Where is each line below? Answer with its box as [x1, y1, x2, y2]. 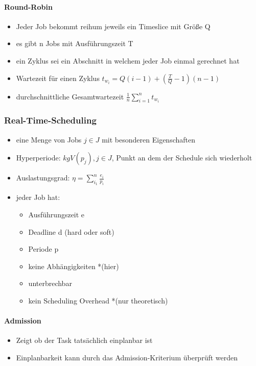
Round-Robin [4, 1, 53, 12]
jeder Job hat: [16, 192, 60, 202]
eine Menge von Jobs [16, 134, 82, 145]
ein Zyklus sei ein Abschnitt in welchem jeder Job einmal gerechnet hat [16, 55, 240, 66]
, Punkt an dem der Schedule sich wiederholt [111, 152, 252, 163]
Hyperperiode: [16, 152, 61, 163]
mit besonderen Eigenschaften [102, 134, 195, 145]
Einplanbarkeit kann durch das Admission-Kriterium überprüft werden [16, 352, 238, 362]
